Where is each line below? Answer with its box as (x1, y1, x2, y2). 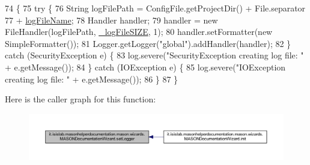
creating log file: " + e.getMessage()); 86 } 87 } (5, 72, 178, 85)
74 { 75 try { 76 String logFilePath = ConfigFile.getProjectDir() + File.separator (5, 2, 306, 14)
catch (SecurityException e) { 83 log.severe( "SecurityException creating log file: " (5, 49, 304, 61)
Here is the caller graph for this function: (5, 93, 156, 105)
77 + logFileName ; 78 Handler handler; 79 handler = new (5, 13, 218, 26)
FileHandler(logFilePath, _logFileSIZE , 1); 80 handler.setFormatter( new (5, 25, 273, 38)
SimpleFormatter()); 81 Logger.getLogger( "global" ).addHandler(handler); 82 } (5, 37, 291, 49)
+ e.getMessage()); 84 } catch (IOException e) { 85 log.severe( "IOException (5, 60, 286, 73)
